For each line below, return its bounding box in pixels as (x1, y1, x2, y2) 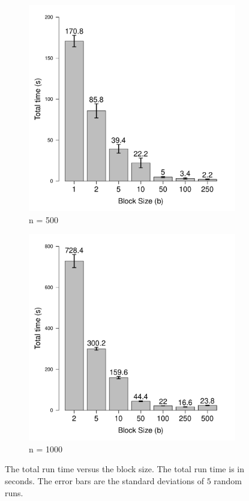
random (214, 474, 242, 487)
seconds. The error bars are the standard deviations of (5, 474, 204, 487)
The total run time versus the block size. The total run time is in (5, 463, 244, 475)
